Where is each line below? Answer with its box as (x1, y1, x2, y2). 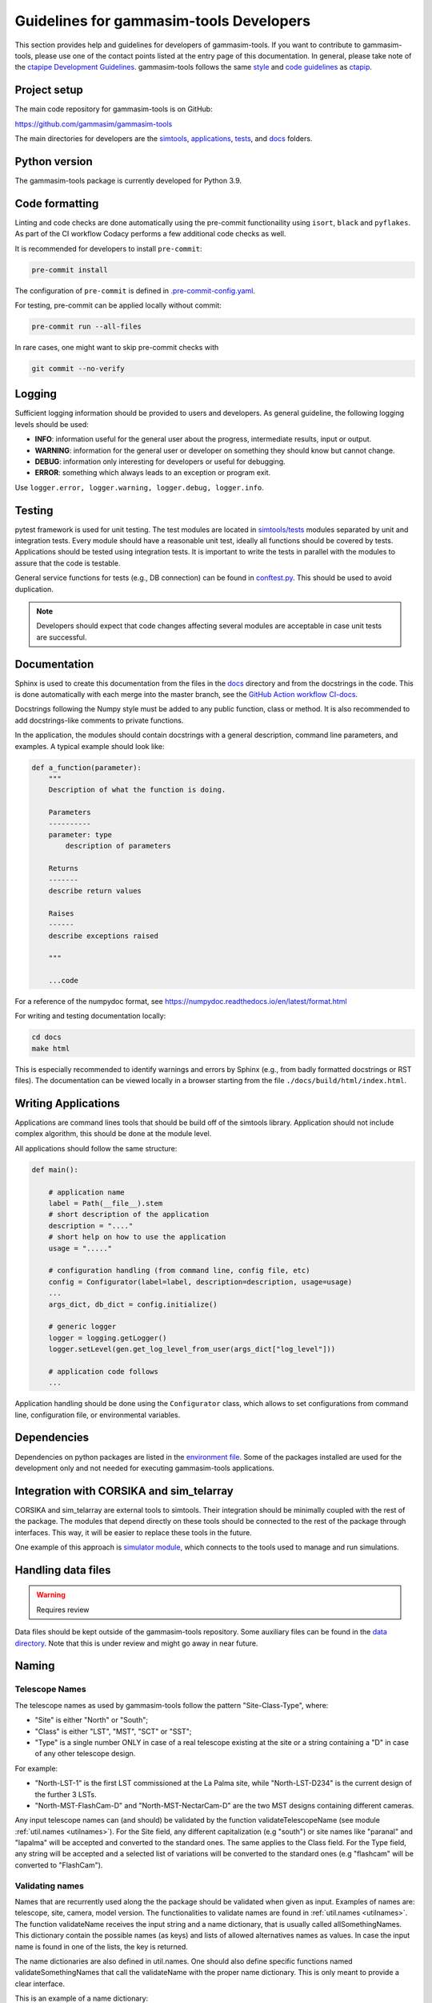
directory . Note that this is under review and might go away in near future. (14, 1638, 258, 1648)
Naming (14, 1659, 55, 1673)
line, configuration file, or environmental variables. (14, 1410, 181, 1420)
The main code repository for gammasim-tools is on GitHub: (14, 104, 213, 114)
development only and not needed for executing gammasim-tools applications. (14, 1463, 275, 1473)
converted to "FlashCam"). (14, 1860, 103, 1870)
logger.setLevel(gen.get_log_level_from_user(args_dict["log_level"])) (48, 1344, 336, 1354)
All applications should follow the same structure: (14, 1143, 178, 1153)
